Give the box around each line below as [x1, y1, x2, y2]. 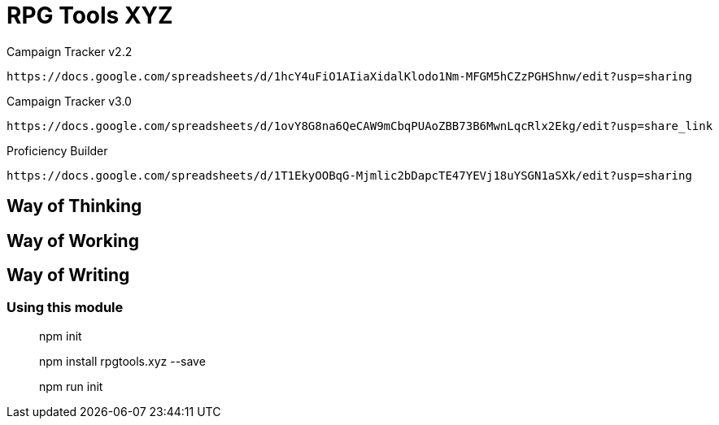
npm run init [39, 379, 103, 393]
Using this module [7, 299, 124, 316]
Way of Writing [7, 265, 130, 286]
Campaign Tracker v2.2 [7, 44, 133, 59]
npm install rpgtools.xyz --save [39, 353, 206, 368]
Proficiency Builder [7, 143, 108, 158]
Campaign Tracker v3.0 [7, 93, 132, 108]
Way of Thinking [7, 196, 142, 217]
